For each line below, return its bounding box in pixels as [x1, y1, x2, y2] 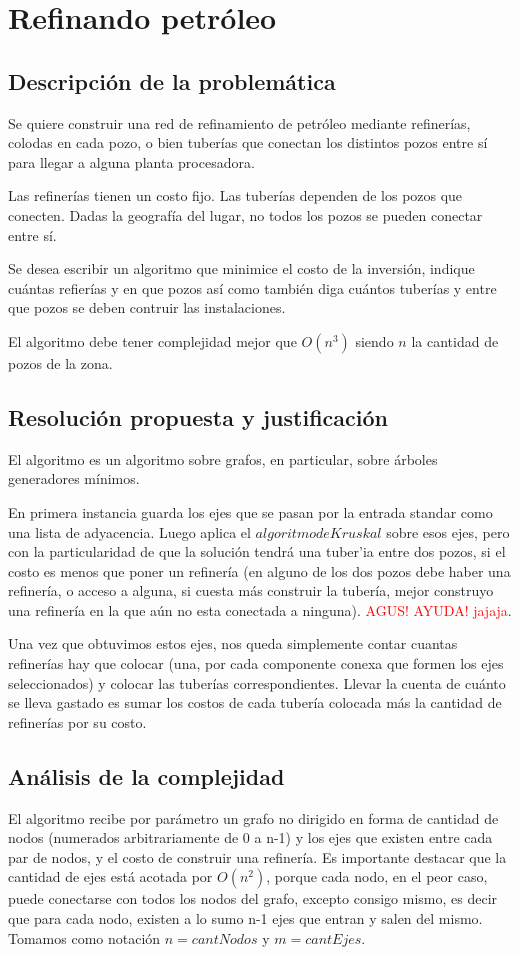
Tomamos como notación [8, 927, 161, 948]
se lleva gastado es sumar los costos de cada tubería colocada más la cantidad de [8, 692, 502, 713]
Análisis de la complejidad [8, 760, 285, 791]
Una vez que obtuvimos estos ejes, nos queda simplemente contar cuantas [8, 633, 458, 654]
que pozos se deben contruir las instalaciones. [8, 297, 286, 318]
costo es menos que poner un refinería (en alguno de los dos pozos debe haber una [8, 560, 511, 581]
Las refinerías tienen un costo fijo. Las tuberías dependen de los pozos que [8, 185, 463, 206]
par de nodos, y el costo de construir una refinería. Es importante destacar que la [8, 846, 507, 867]
